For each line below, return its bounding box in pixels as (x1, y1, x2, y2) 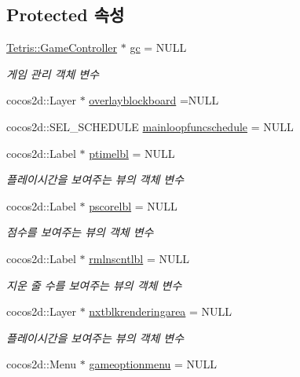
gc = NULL (130, 39, 187, 56)
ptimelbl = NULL (89, 145, 175, 161)
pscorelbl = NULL (89, 197, 177, 214)
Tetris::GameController (6, 39, 118, 56)
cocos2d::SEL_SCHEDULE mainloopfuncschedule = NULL (6, 118, 294, 134)
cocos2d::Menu (6, 356, 77, 372)
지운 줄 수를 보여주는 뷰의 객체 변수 (6, 276, 182, 293)
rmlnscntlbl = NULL (89, 250, 189, 266)
